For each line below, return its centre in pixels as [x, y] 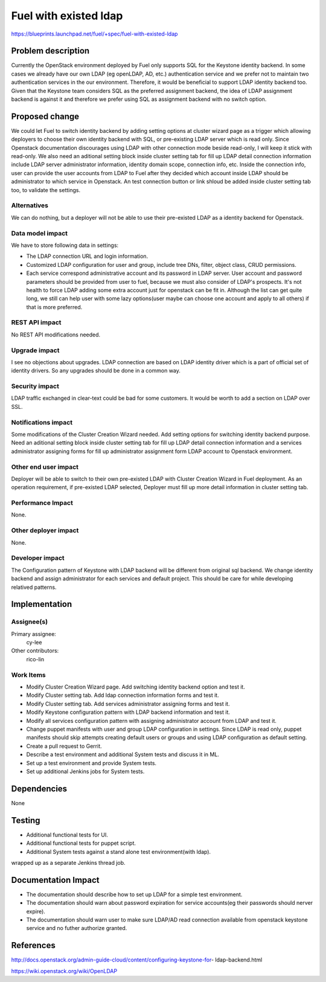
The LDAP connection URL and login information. [87, 256]
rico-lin [35, 659]
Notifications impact [42, 422]
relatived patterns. [34, 587]
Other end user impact [45, 467]
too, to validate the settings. [46, 190]
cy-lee [34, 643]
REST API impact [36, 323]
